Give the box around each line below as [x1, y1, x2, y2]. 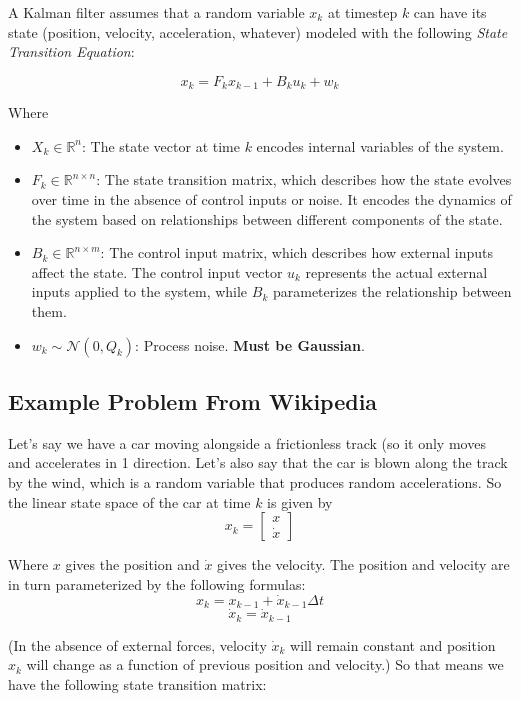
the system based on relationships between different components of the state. [31, 208, 503, 229]
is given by [267, 491, 333, 512]
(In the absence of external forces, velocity [8, 634, 267, 655]
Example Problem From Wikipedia [8, 385, 378, 416]
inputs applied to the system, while [31, 281, 248, 302]
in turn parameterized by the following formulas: [8, 573, 306, 594]
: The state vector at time [82, 135, 240, 156]
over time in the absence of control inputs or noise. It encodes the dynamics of [31, 189, 512, 210]
